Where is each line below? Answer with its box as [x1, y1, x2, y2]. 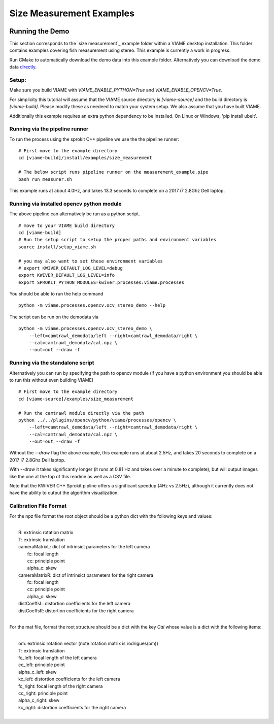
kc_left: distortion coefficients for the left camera [18, 676, 120, 682]
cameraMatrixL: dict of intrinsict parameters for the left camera [18, 544, 150, 550]
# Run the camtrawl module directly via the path [18, 410, 145, 416]
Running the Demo [9, 27, 70, 36]
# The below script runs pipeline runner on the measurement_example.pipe [18, 169, 209, 175]
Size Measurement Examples [9, 8, 134, 19]
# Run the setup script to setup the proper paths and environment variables [18, 237, 217, 243]
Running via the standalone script [9, 359, 94, 367]
